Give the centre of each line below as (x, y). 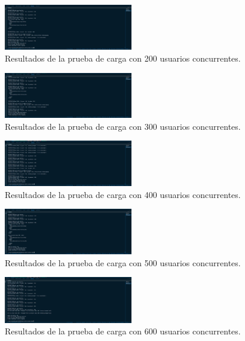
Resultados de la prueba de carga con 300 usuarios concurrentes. (123, 126)
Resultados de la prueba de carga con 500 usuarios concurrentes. (123, 262)
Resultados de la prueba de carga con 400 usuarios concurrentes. (123, 194)
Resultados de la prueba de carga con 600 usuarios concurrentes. (123, 331)
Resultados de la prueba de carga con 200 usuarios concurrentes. (123, 58)
